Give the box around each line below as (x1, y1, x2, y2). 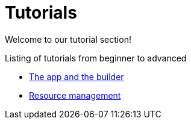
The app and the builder (29, 71, 124, 82)
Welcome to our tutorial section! (5, 34, 131, 45)
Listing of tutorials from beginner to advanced (5, 52, 187, 63)
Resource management (29, 90, 121, 101)
